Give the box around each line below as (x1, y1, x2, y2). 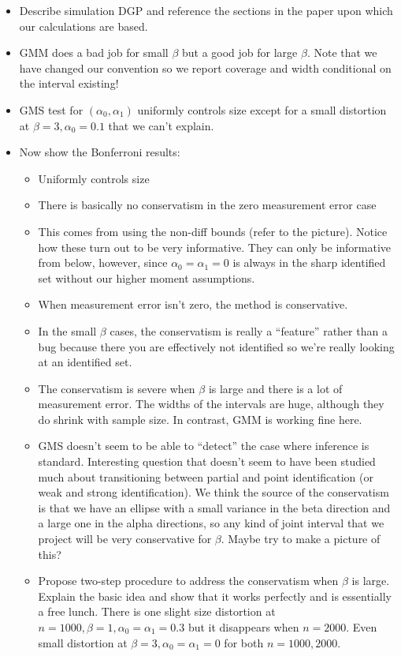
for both (224, 634, 264, 650)
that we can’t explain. (108, 117, 214, 133)
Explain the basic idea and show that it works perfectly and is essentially (38, 587, 392, 604)
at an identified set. (38, 354, 132, 370)
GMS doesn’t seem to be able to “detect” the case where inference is (38, 437, 369, 454)
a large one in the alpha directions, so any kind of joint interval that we (38, 515, 384, 531)
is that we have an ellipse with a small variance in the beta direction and (38, 499, 391, 515)
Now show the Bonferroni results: (19, 144, 180, 160)
